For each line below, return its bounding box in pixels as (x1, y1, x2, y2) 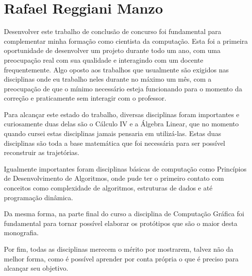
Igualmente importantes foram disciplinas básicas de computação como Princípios (4, 163, 247, 173)
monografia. (4, 227, 39, 238)
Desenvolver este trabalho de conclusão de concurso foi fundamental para (4, 26, 221, 36)
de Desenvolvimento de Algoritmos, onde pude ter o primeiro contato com (4, 173, 224, 183)
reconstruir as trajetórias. (4, 147, 80, 157)
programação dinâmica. (4, 192, 73, 202)
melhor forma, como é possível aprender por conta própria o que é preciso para (4, 253, 239, 263)
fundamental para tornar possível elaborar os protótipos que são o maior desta (4, 218, 237, 228)
